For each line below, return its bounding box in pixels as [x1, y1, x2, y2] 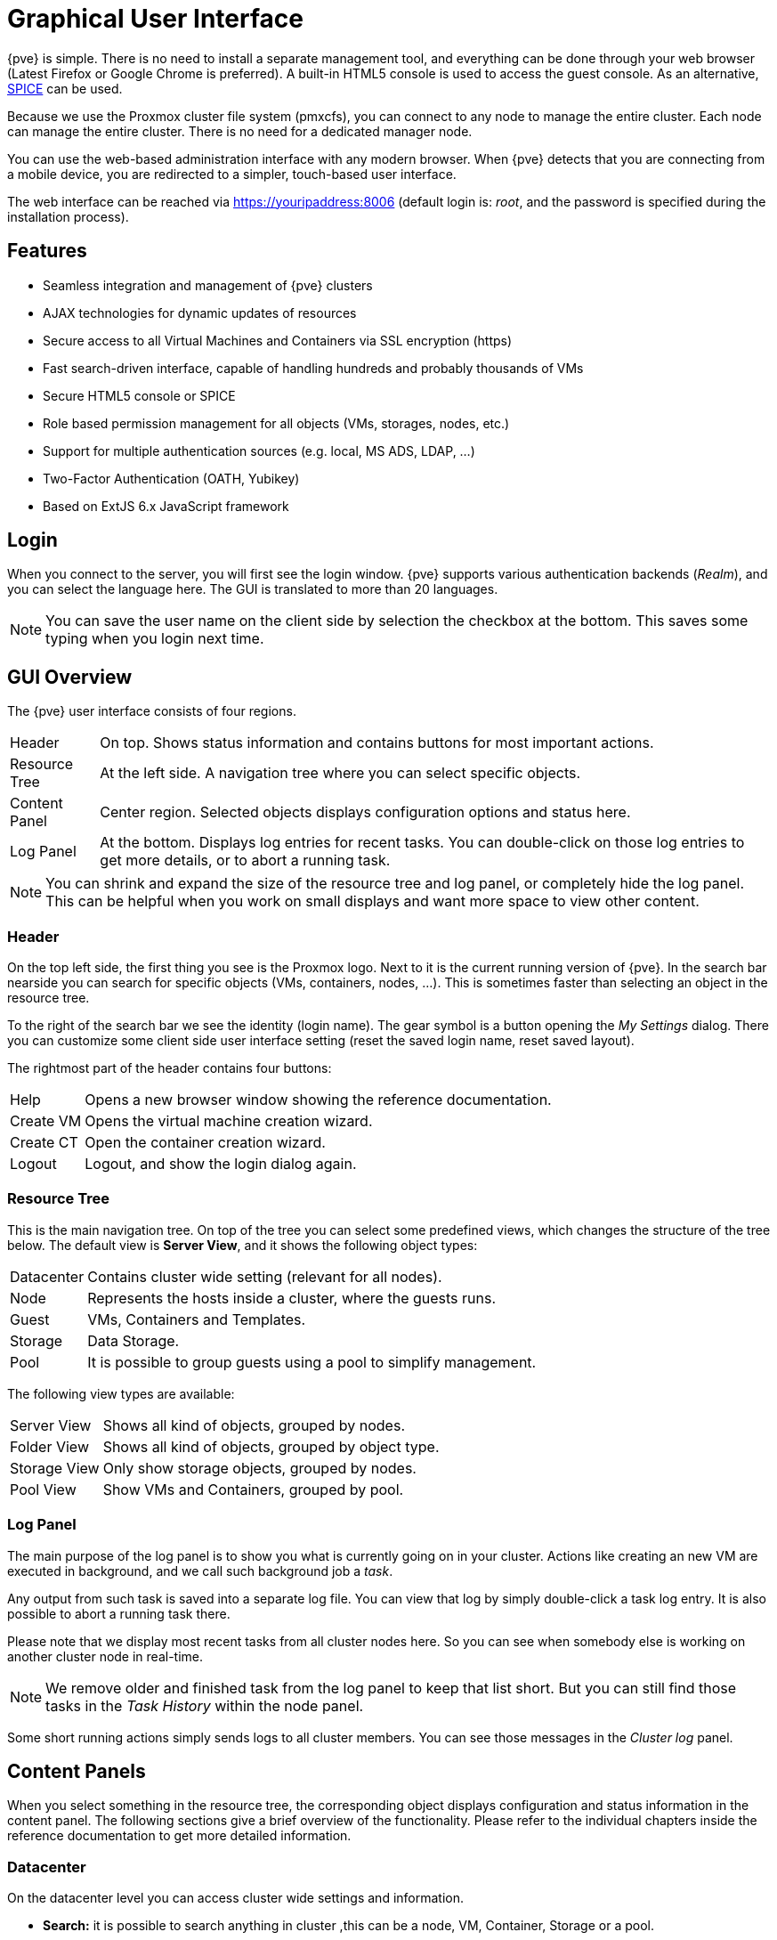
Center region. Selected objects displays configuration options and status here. [100, 803, 631, 822]
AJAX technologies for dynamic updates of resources [43, 304, 357, 321]
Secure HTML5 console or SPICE [43, 387, 236, 403]
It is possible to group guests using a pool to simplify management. [87, 1352, 537, 1371]
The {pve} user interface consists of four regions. [7, 703, 296, 719]
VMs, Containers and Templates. [87, 1310, 306, 1328]
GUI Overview [7, 665, 133, 688]
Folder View [10, 1437, 89, 1456]
